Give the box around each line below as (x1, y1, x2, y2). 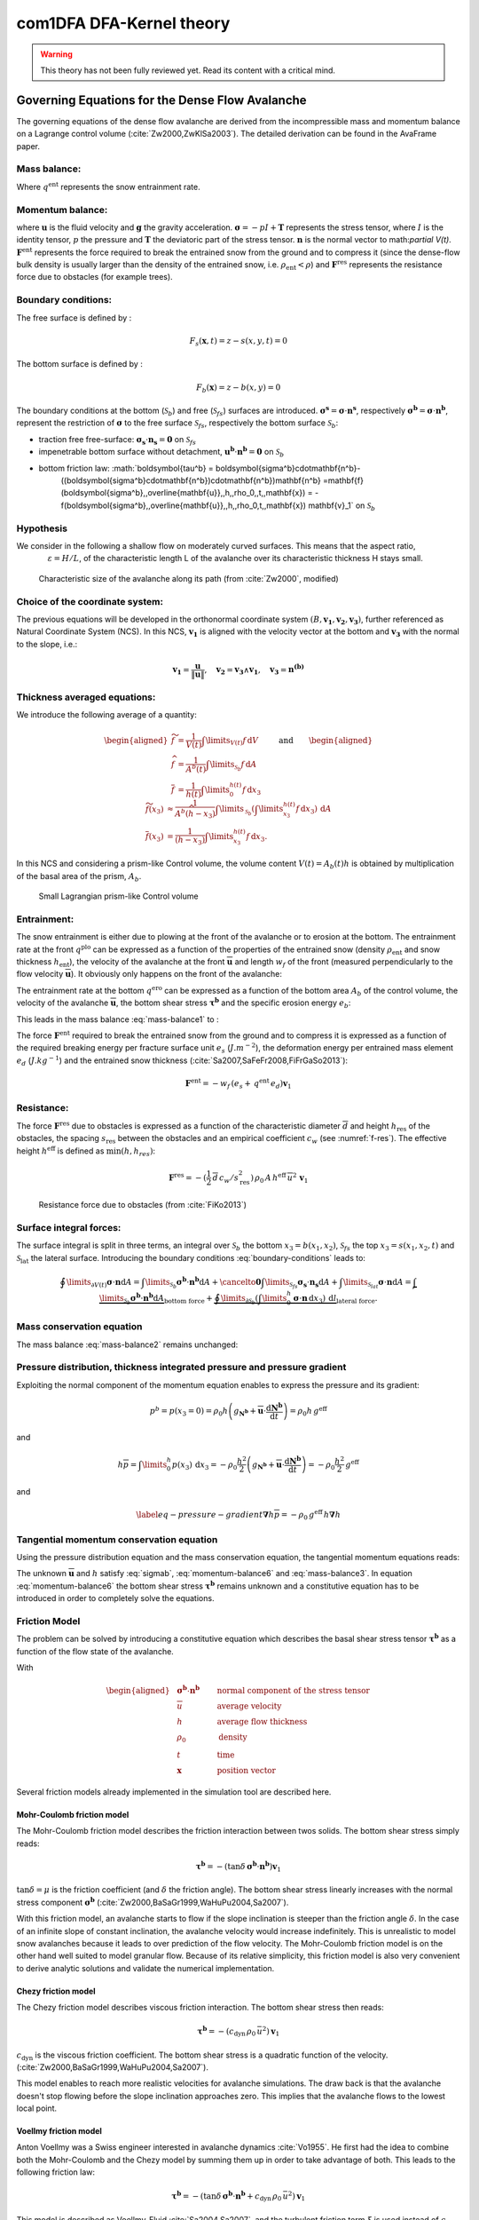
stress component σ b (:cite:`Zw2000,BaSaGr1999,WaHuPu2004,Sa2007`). (16, 1896, 289, 1907)
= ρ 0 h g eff (289, 1404, 327, 1418)
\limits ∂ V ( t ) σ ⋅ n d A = (66, 1277, 141, 1289)
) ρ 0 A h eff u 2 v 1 (249, 1170, 309, 1185)
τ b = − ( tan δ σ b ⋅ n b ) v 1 (195, 1859, 281, 1874)
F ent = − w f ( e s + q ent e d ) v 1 (185, 1077, 292, 1090)
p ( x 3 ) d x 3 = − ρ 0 (171, 1459, 238, 1471)
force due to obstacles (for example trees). (16, 272, 173, 282)
